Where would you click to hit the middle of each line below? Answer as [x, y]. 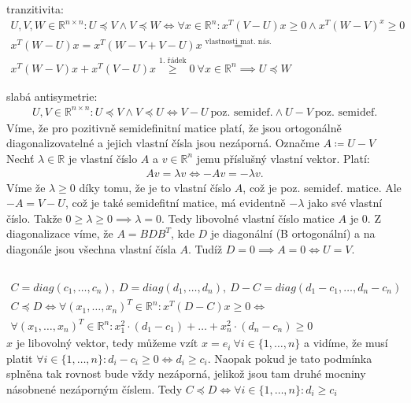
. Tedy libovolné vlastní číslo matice [248, 218]
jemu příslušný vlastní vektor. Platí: [283, 158]
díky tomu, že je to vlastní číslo [155, 187]
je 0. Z [365, 218]
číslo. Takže [34, 218]
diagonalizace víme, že [60, 233]
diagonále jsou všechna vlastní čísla [91, 248]
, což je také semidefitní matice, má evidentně [175, 203]
